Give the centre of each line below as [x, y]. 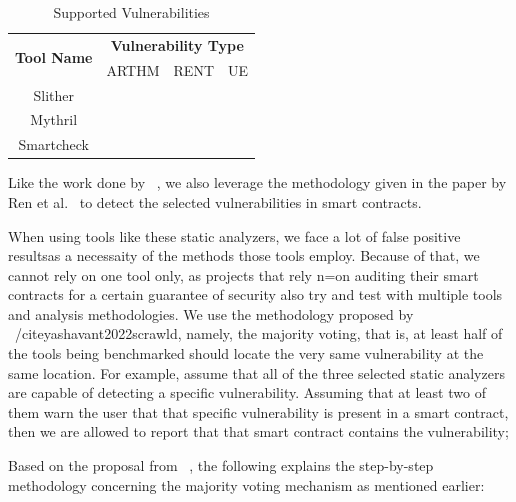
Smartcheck [53, 144]
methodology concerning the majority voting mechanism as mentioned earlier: [246, 484]
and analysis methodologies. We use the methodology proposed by [211, 313]
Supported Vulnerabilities [131, 12]
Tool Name [54, 57]
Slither [53, 94]
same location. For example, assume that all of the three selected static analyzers [256, 372]
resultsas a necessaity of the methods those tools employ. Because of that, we [244, 255]
